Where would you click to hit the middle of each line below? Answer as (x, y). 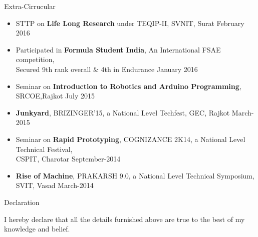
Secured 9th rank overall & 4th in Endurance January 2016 (107, 69)
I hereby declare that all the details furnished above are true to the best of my (124, 219)
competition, (35, 59)
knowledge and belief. (37, 229)
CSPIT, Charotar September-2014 (68, 159)
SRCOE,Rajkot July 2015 (55, 96)
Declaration (22, 202)
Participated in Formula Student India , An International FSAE (118, 49)
